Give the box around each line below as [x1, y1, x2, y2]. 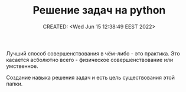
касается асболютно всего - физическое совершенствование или [6, 56, 174, 63]
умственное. [6, 63, 38, 70]
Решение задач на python [32, 4, 166, 17]
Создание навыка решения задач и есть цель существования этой [6, 74, 175, 81]
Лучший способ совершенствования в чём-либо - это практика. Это [6, 50, 180, 57]
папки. [6, 80, 23, 87]
